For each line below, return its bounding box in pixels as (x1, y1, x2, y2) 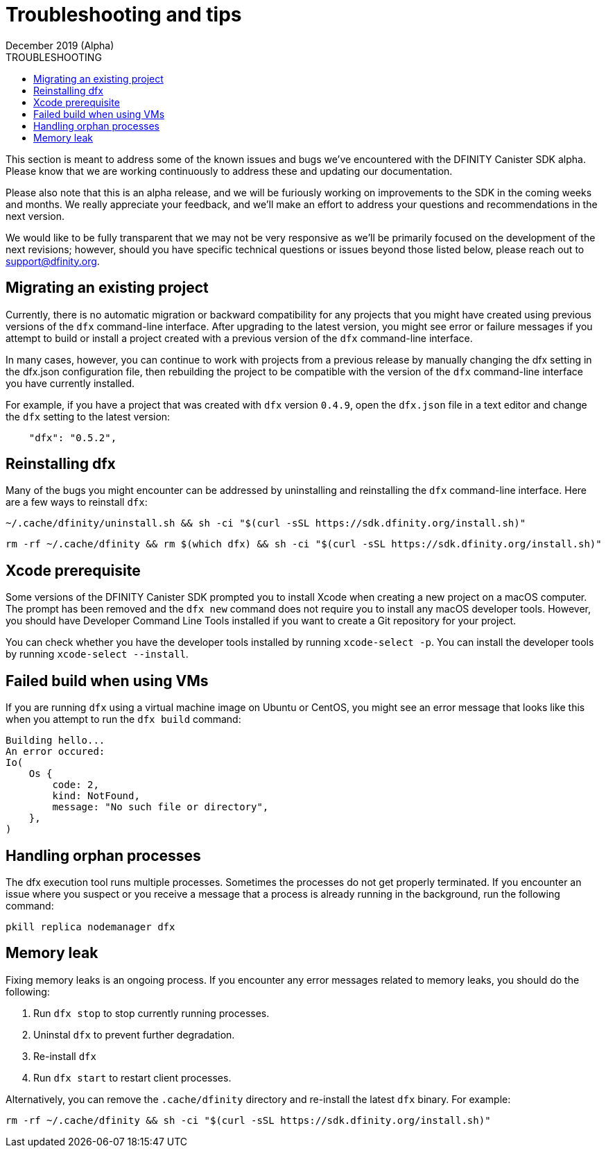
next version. (6, 210, 65, 222)
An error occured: (6, 746, 105, 758)
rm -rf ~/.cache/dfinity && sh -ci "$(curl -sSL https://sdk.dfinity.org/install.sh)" (6, 1114, 491, 1126)
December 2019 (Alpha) (6, 39, 114, 51)
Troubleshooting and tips (6, 3, 242, 26)
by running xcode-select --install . (6, 648, 189, 660)
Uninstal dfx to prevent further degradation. (33, 1028, 235, 1041)
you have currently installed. (6, 377, 135, 389)
